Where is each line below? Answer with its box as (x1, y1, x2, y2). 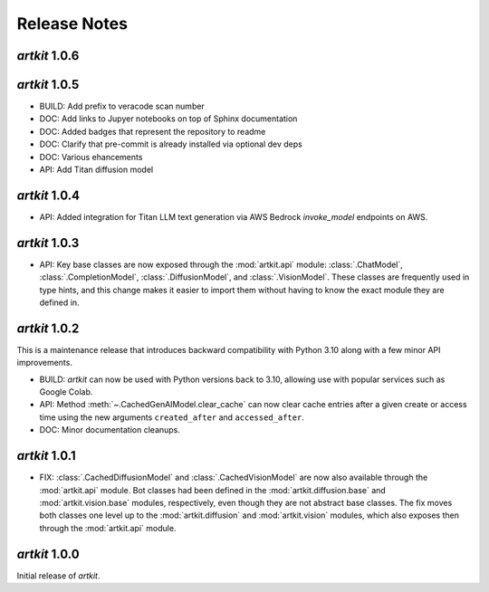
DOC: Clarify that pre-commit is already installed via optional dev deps (39, 138, 302, 149)
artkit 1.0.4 (16, 187, 81, 203)
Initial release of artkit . (16, 570, 101, 581)
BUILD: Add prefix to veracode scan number (39, 100, 206, 112)
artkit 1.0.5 (16, 77, 80, 92)
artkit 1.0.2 (16, 320, 80, 336)
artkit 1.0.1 (16, 448, 76, 463)
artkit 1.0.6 (16, 48, 80, 63)
